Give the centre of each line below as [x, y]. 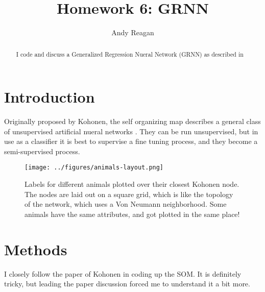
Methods [36, 249]
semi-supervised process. [42, 151]
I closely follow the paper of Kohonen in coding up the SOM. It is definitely [123, 273]
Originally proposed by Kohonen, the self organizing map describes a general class [132, 121]
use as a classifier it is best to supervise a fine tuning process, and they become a [131, 141]
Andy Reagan [133, 32]
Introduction [50, 97]
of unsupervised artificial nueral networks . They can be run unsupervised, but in [131, 131]
